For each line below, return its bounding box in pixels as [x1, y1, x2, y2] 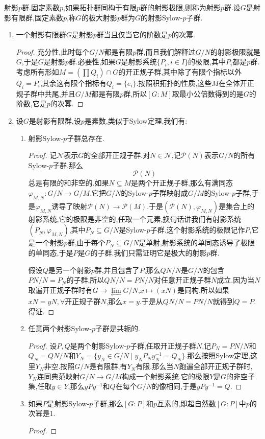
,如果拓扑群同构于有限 [63, 2, 137, 12]
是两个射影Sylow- [70, 340, 126, 351]
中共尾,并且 [37, 88, 75, 99]
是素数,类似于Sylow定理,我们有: [84, 115, 188, 126]
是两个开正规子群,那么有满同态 [131, 177, 233, 188]
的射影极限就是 [210, 46, 260, 57]
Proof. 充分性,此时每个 [16, 46, 90, 57]
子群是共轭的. [95, 323, 140, 334]
